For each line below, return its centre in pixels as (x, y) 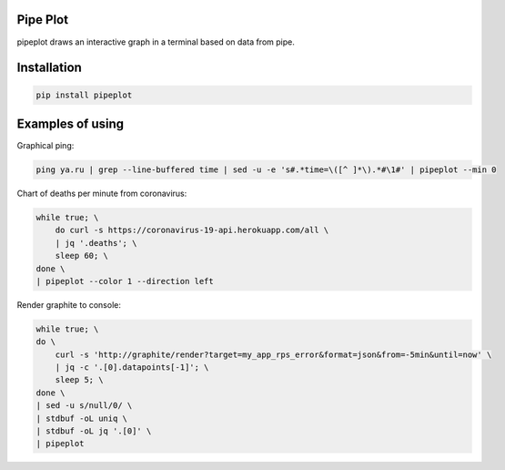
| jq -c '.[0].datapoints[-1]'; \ (132, 368)
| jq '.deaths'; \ (96, 243)
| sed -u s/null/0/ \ (84, 406)
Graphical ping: (45, 146)
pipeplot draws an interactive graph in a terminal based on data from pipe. (156, 42)
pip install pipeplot (84, 95)
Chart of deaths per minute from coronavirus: (102, 193)
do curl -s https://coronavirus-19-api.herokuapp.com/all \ (192, 230)
